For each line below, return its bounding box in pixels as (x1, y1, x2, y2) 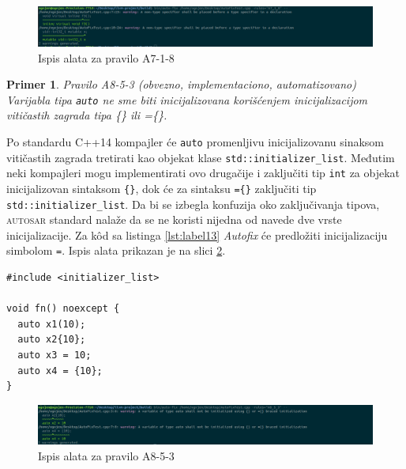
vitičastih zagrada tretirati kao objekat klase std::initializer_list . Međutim (6, 149, 395, 165)
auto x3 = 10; (17, 350, 92, 361)
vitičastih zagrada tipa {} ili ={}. (6, 107, 167, 123)
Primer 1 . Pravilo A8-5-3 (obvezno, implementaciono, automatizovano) (6, 76, 356, 93)
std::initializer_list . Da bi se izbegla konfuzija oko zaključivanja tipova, (6, 195, 380, 212)
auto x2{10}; (17, 334, 86, 346)
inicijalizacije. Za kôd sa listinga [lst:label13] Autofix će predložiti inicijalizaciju (6, 226, 388, 243)
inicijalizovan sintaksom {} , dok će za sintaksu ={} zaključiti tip (6, 180, 317, 196)
